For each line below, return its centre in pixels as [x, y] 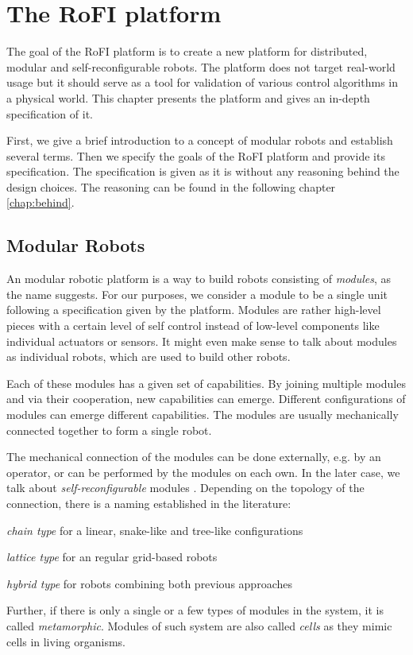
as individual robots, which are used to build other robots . [149, 357]
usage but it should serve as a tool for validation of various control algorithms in [203, 82]
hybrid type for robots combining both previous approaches [149, 583]
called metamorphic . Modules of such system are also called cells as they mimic [199, 625]
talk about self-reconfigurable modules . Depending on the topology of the [185, 488]
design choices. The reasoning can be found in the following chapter [171, 186]
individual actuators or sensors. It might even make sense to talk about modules [202, 341]
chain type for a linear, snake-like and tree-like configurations [155, 530]
